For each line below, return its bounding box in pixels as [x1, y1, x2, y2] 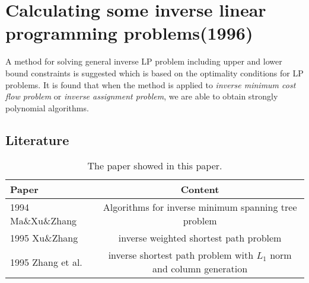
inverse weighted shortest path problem [118, 231, 282, 245]
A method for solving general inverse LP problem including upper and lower [5, 55, 282, 67]
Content [180, 182, 219, 197]
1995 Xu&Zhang [10, 231, 78, 245]
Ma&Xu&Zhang [10, 214, 77, 228]
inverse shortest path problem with [108, 248, 254, 262]
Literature [5, 130, 69, 149]
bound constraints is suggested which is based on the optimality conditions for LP [5, 66, 304, 79]
